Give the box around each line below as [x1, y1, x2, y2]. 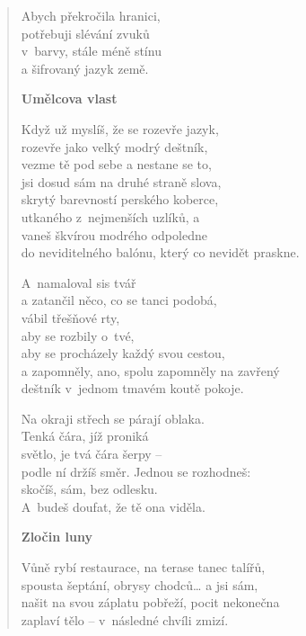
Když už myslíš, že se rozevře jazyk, [21, 119, 219, 138]
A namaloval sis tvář [21, 273, 136, 291]
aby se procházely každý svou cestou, [21, 344, 225, 363]
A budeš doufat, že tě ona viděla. [21, 497, 205, 515]
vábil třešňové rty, [21, 308, 120, 327]
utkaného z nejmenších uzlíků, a [21, 207, 200, 226]
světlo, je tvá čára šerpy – [21, 444, 162, 463]
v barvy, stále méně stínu [21, 41, 162, 60]
